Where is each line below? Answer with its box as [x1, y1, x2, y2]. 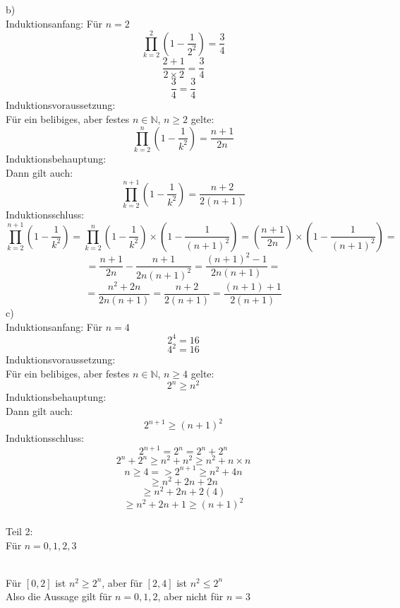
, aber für [102, 575, 143, 590]
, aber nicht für [157, 589, 224, 604]
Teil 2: [6, 523, 33, 538]
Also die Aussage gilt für [6, 589, 112, 604]
